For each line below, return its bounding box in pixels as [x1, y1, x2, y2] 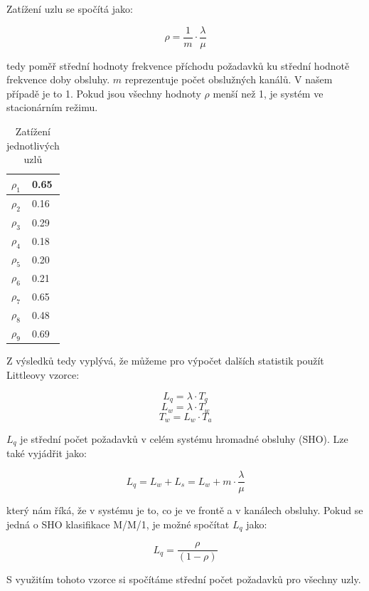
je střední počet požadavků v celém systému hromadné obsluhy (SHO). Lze [20, 432, 348, 446]
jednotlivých [6, 137, 60, 152]
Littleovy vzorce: [6, 367, 80, 382]
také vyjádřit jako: [6, 446, 87, 461]
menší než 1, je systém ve [213, 85, 323, 100]
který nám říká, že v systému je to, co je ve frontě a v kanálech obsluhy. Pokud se [6, 503, 363, 518]
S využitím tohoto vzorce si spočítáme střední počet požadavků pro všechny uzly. [6, 572, 361, 587]
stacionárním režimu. [6, 100, 98, 115]
